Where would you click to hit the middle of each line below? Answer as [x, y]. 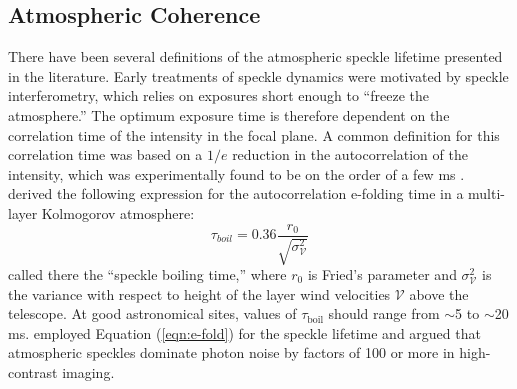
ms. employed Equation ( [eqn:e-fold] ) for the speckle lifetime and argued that [244, 332]
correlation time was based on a [105, 154]
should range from [384, 313]
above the [439, 293]
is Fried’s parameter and [382, 274]
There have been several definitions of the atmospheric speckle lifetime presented [255, 56]
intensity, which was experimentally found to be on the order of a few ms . [236, 173]
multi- [486, 193]
